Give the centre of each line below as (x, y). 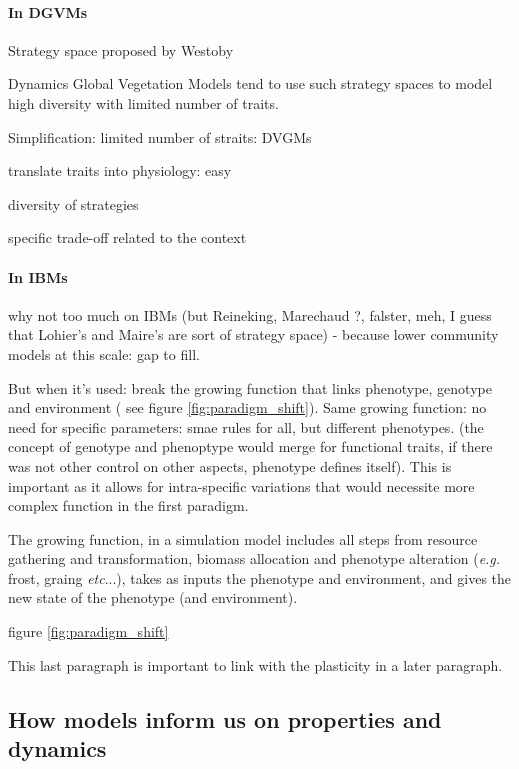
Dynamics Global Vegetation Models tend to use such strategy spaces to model (250, 83)
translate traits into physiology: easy (120, 170)
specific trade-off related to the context (127, 237)
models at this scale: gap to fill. (104, 353)
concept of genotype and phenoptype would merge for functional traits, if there (250, 446)
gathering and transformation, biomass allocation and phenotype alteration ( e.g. (254, 558)
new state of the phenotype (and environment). (153, 597)
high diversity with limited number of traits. (143, 102)
